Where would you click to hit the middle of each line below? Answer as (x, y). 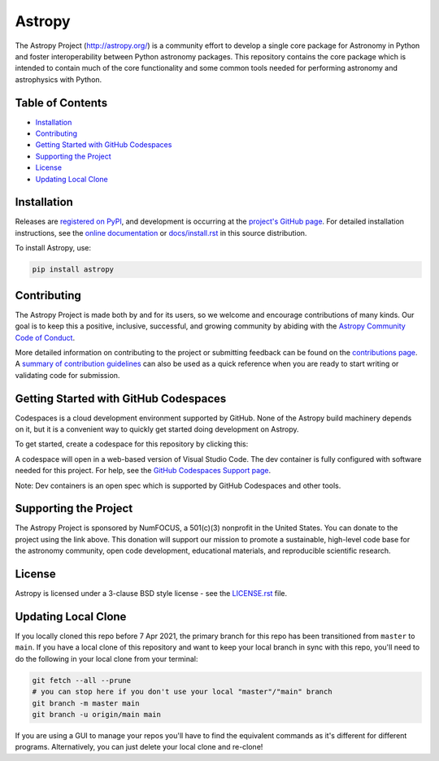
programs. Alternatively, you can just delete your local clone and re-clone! (139, 747)
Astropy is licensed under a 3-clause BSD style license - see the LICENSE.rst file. (151, 594)
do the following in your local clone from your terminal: (106, 659)
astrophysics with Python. (59, 79)
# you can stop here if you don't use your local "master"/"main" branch (182, 692)
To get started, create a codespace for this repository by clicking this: (132, 444)
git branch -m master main (86, 703)
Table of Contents (61, 103)
